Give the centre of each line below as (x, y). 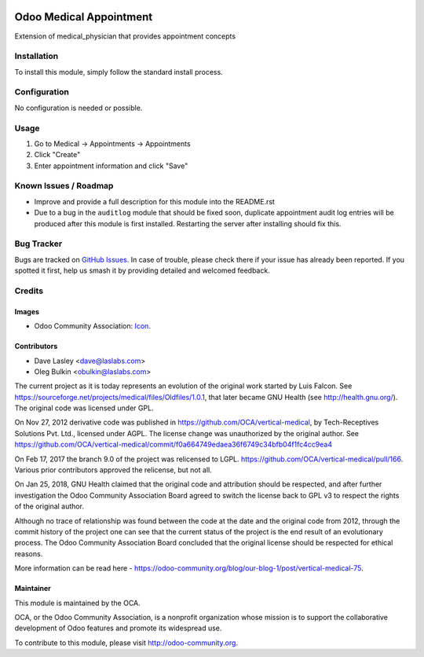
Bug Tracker (38, 244)
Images (27, 311)
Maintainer (33, 589)
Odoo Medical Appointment (84, 17)
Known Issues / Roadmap (64, 186)
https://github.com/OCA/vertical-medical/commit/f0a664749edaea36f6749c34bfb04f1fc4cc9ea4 (174, 445)
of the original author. (49, 506)
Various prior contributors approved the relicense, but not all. (113, 470)
